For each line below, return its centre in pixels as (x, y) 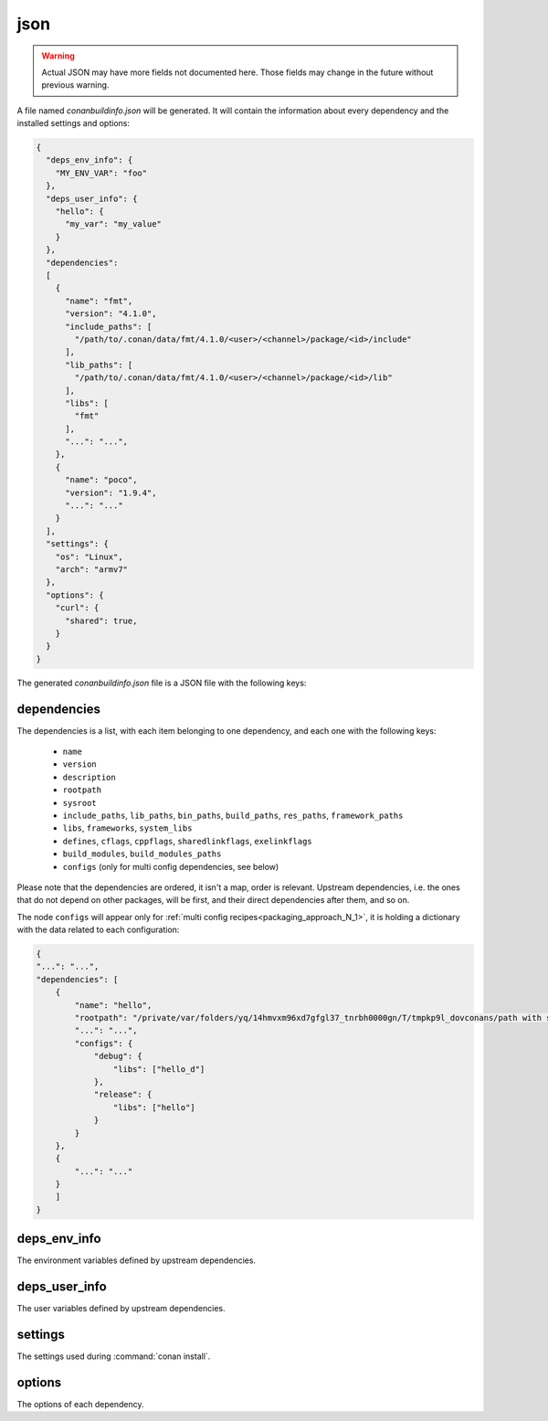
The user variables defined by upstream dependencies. (121, 1309)
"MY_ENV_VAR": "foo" (101, 173)
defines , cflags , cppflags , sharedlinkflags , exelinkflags (187, 841)
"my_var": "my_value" (113, 224)
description (89, 777)
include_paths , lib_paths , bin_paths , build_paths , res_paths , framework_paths (233, 815)
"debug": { (118, 1056)
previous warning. (75, 85)
